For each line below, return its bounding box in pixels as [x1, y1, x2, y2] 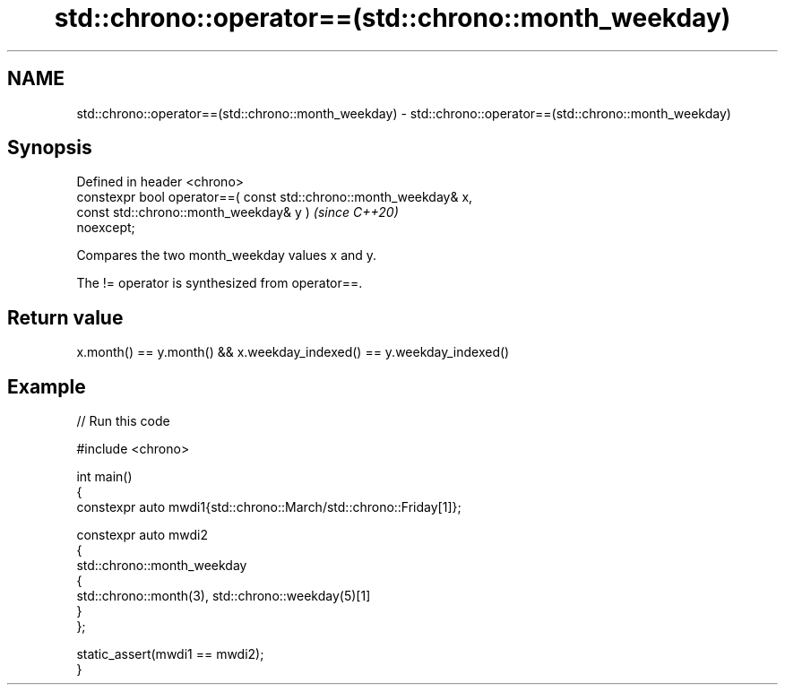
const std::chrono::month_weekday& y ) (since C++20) [76, 204, 399, 221]
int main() [76, 469, 133, 485]
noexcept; [76, 220, 135, 236]
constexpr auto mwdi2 [76, 527, 209, 543]
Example [7, 375, 86, 398]
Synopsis [7, 136, 92, 160]
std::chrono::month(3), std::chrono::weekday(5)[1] [76, 588, 371, 604]
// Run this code [76, 413, 170, 429]
